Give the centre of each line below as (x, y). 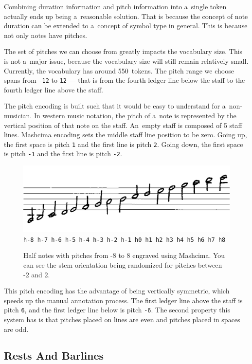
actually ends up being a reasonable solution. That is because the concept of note (126, 16)
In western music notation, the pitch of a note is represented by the (135, 115)
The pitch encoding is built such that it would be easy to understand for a (115, 106)
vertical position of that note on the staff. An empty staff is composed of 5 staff (123, 125)
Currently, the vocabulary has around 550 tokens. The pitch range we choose (119, 70)
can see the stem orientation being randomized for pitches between (123, 264)
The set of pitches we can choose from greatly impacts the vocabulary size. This (123, 51)
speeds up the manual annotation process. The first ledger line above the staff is (123, 300)
